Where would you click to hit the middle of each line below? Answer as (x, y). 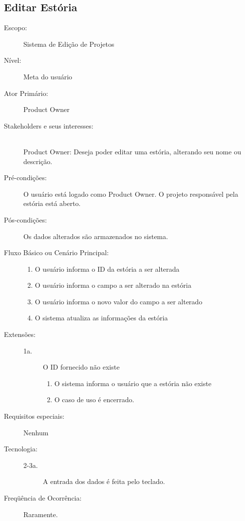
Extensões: (20, 334)
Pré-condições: (25, 177)
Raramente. (41, 514)
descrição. (38, 161)
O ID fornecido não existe (81, 367)
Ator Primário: (26, 93)
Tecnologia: (21, 449)
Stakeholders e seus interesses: (49, 125)
